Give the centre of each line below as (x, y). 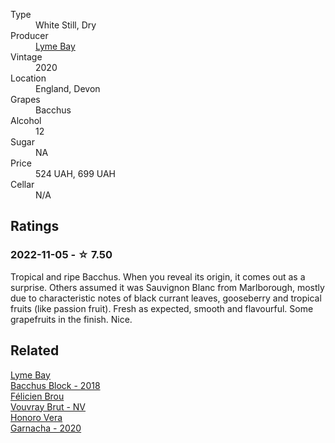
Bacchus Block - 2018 (55, 385)
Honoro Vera (36, 417)
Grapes (25, 99)
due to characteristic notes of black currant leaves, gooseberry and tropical (166, 298)
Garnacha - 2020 (46, 428)
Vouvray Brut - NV (48, 406)
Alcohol (26, 120)
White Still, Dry (66, 25)
